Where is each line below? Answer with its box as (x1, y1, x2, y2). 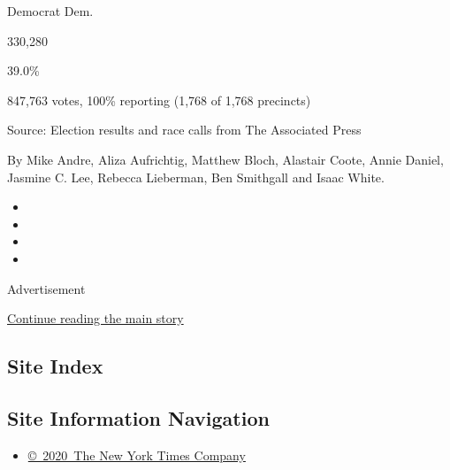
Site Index (7, 352, 103, 380)
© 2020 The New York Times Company (27, 445, 246, 464)
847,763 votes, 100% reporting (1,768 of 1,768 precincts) (7, 90, 311, 109)
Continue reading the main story (7, 309, 184, 327)
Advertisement (7, 279, 86, 297)
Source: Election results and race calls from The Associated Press (7, 120, 362, 139)
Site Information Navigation (7, 404, 270, 431)
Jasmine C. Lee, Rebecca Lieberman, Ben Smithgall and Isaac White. (7, 167, 385, 186)
